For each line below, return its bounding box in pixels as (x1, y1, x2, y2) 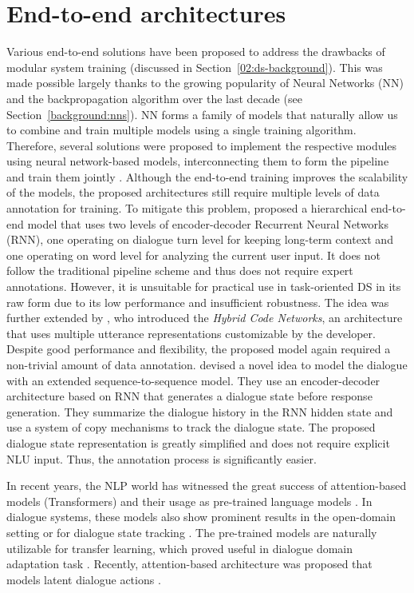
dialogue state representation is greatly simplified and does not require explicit (6, 434, 390, 451)
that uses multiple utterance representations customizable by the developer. (6, 324, 376, 341)
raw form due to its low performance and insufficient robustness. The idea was (6, 293, 389, 310)
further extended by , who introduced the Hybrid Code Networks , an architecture (6, 309, 403, 326)
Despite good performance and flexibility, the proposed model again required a (6, 340, 391, 357)
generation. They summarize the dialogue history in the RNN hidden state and (6, 403, 393, 420)
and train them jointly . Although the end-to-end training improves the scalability (6, 168, 408, 185)
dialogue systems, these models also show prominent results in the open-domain (6, 508, 396, 525)
